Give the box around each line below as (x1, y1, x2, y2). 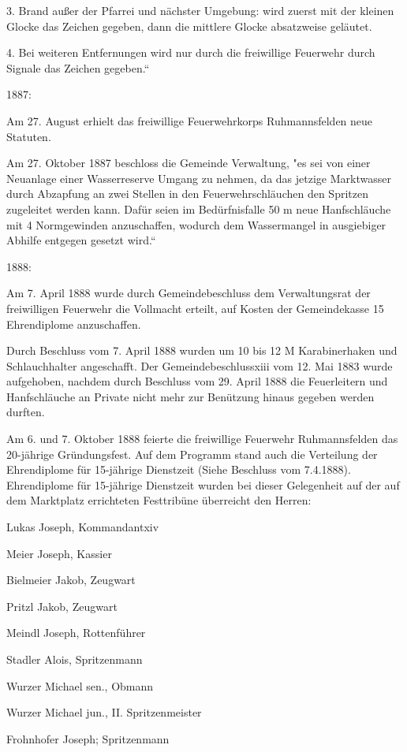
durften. (6, 404, 45, 420)
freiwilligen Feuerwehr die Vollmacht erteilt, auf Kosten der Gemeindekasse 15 (6, 300, 384, 316)
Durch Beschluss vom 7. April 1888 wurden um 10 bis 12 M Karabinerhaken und (6, 342, 398, 359)
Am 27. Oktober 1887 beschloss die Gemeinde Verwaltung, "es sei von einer (6, 154, 371, 171)
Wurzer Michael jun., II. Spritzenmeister (6, 704, 202, 720)
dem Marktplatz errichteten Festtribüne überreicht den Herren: (6, 492, 312, 508)
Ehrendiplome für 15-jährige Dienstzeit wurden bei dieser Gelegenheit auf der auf (6, 476, 400, 493)
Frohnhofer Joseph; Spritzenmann (6, 730, 170, 746)
